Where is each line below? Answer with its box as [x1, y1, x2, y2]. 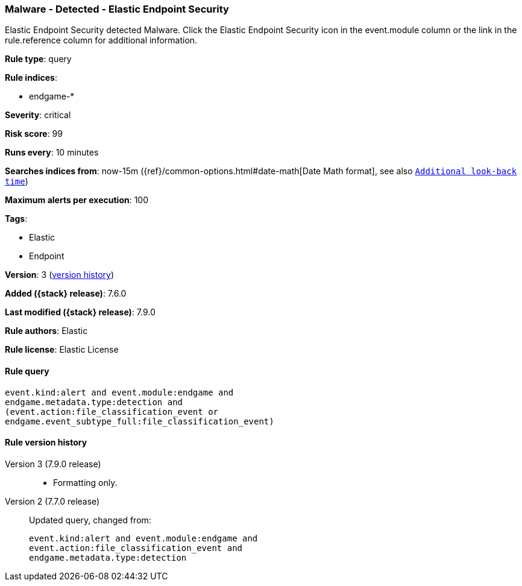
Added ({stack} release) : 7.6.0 [5, 288, 127, 299]
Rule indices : [5, 72, 57, 83]
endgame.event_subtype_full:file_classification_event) [5, 416, 274, 426]
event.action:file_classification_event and [29, 543, 243, 553]
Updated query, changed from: [29, 514, 151, 525]
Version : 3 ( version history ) [5, 269, 115, 280]
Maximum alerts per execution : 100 [5, 195, 149, 206]
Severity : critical [5, 110, 71, 121]
